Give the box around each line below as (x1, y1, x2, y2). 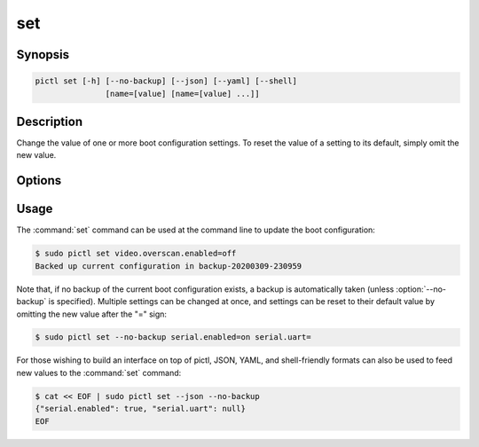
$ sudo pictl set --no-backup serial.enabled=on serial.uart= (35, 333, 311, 342)
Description (16, 114, 83, 129)
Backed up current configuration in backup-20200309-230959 (35, 261, 302, 271)
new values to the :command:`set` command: (16, 367, 182, 378)
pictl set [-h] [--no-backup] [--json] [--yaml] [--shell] (35, 76, 297, 86)
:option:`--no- (396, 284, 447, 294)
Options (16, 173, 62, 188)
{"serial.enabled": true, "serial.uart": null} (35, 404, 246, 414)
